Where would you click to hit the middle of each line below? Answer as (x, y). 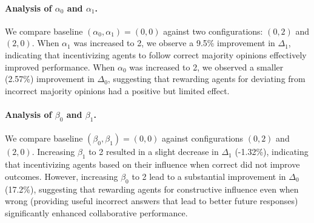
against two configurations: (213, 31)
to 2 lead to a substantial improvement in (209, 176)
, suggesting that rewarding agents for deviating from (206, 79)
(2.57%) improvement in (50, 79)
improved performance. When (60, 67)
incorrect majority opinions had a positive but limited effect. (117, 90)
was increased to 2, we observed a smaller (206, 67)
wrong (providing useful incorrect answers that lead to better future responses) (152, 201)
